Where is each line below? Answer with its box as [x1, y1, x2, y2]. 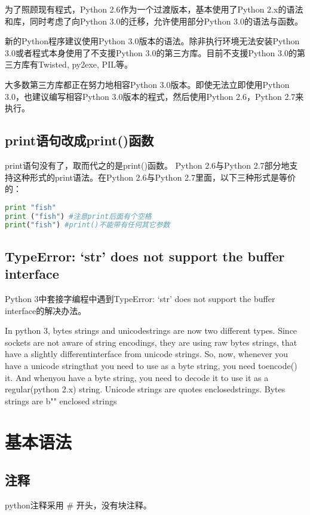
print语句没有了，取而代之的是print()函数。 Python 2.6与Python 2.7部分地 [5, 159, 290, 171]
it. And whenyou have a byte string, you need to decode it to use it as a [5, 371, 269, 383]
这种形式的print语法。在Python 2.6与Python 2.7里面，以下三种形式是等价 [13, 170, 296, 183]
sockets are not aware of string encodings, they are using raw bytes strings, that [5, 336, 297, 348]
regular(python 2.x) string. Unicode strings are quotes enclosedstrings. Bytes [5, 383, 286, 395]
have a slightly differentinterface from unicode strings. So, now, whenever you [5, 348, 288, 360]
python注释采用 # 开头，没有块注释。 [5, 498, 152, 511]
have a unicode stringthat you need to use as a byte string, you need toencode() [5, 359, 297, 371]
